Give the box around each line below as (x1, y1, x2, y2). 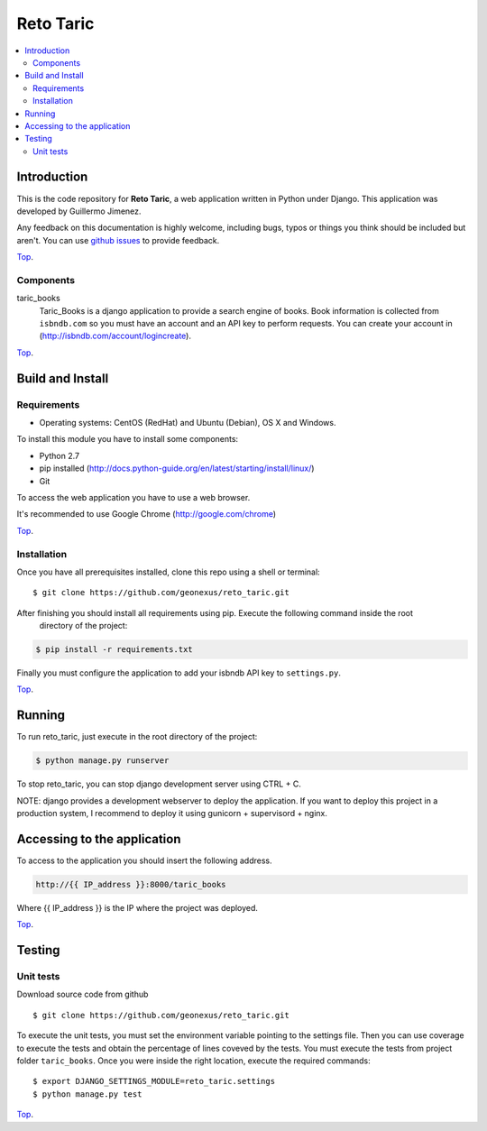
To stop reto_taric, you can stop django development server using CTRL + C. (16, 778, 302, 789)
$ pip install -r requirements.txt (35, 645, 193, 655)
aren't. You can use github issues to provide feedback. (16, 234, 220, 245)
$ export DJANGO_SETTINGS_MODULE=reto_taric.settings (32, 1076, 275, 1087)
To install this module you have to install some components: (16, 434, 239, 445)
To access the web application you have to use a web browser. (16, 492, 251, 502)
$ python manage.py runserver (35, 756, 170, 766)
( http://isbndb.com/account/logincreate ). (39, 330, 191, 342)
